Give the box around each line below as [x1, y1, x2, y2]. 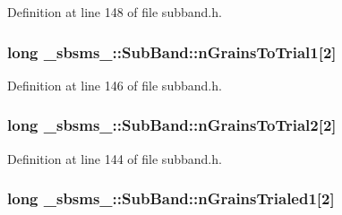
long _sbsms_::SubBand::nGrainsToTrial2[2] [7, 114, 337, 136]
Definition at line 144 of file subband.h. [7, 149, 222, 168]
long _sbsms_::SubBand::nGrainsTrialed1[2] [7, 187, 335, 210]
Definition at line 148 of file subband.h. [7, 3, 222, 21]
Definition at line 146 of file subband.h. [7, 75, 222, 94]
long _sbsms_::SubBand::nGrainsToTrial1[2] [7, 40, 337, 63]
